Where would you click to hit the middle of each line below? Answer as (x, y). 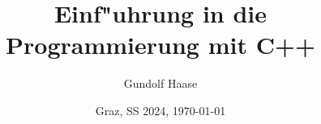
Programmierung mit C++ (160, 45)
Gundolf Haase (160, 83)
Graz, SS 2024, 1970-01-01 (160, 110)
